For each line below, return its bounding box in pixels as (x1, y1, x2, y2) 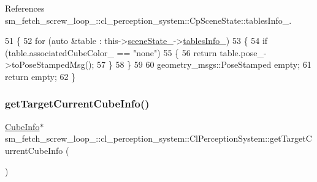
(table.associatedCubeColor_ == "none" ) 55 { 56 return (5, 46, 217, 59)
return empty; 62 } (5, 70, 76, 82)
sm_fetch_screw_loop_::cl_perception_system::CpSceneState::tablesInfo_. (5, 13, 292, 26)
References (5, 2, 45, 14)
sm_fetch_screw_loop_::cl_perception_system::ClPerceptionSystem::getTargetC (5, 132, 312, 145)
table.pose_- (220, 46, 267, 59)
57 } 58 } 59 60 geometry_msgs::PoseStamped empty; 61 (97, 58, 311, 71)
